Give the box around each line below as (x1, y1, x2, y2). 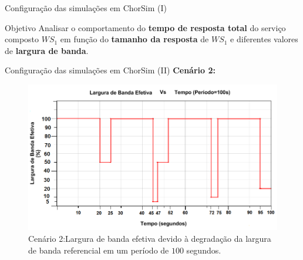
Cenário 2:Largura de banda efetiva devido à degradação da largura (28, 232, 271, 244)
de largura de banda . (5, 44, 89, 56)
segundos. (186, 244, 221, 256)
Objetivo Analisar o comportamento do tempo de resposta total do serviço (5, 21, 286, 33)
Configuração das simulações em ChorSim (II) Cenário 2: (5, 64, 216, 76)
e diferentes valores (230, 33, 298, 45)
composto (5, 33, 39, 45)
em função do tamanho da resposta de (60, 33, 209, 45)
